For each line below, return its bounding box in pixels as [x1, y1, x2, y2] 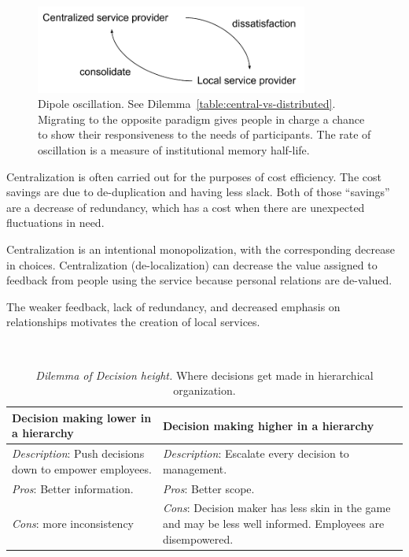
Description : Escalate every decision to [162, 445, 349, 462]
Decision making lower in [12, 409, 152, 425]
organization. [173, 382, 236, 399]
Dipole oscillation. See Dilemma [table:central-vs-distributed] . [38, 95, 336, 112]
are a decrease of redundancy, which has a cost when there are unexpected [6, 199, 365, 215]
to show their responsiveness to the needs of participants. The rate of [38, 126, 371, 143]
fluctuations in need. [6, 214, 105, 231]
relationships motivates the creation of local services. [6, 314, 260, 330]
